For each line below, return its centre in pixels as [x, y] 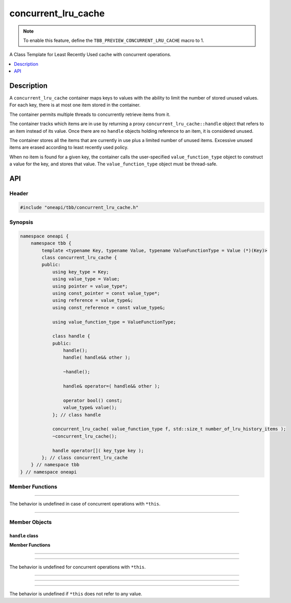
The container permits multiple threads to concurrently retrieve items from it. [90, 114]
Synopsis [21, 222]
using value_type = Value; [86, 279]
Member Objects [31, 522]
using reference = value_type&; [93, 300]
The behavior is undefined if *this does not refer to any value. [76, 594]
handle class [24, 536]
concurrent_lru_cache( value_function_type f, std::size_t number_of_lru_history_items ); [169, 429]
